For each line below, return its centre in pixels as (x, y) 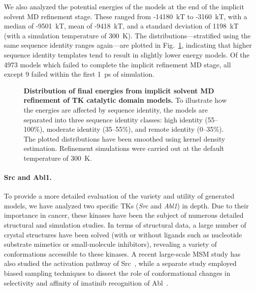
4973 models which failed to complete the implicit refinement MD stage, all (117, 64)
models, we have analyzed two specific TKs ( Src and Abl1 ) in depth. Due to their (127, 205)
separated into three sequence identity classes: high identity (113, 119)
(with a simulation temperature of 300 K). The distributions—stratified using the (128, 35)
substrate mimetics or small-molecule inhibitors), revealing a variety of (111, 244)
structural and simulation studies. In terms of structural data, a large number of (125, 225)
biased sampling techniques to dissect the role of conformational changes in (117, 273)
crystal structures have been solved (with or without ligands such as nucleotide (123, 234)
